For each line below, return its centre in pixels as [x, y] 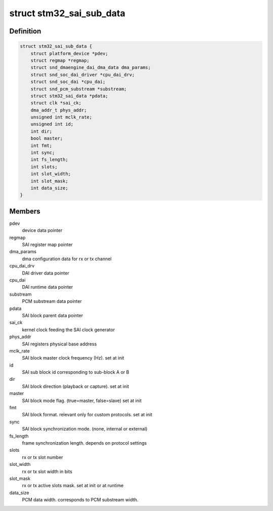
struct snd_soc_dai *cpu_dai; [68, 82]
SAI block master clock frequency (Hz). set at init [73, 358]
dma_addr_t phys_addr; [59, 110]
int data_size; [49, 188]
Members [25, 211]
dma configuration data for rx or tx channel [67, 259]
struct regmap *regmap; [60, 60]
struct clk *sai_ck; [56, 103]
